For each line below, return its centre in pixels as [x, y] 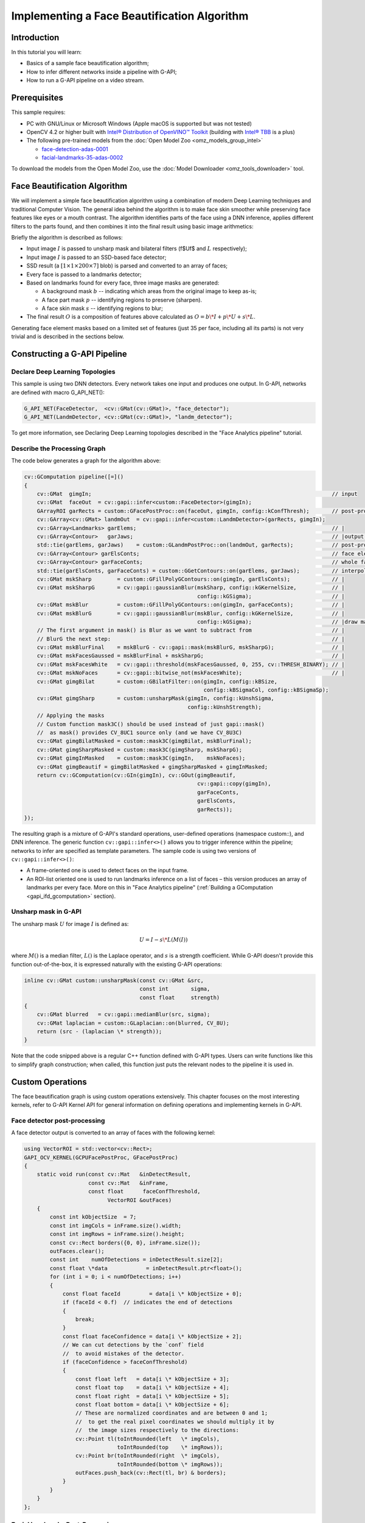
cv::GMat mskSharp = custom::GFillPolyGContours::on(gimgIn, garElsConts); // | [191, 579]
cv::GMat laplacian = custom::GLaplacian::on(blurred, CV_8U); [133, 1023]
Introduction [35, 37]
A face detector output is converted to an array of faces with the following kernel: [113, 1133]
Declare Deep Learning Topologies [63, 372]
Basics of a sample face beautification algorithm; [88, 63]
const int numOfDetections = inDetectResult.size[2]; [136, 1260]
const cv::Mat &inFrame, [128, 1183]
